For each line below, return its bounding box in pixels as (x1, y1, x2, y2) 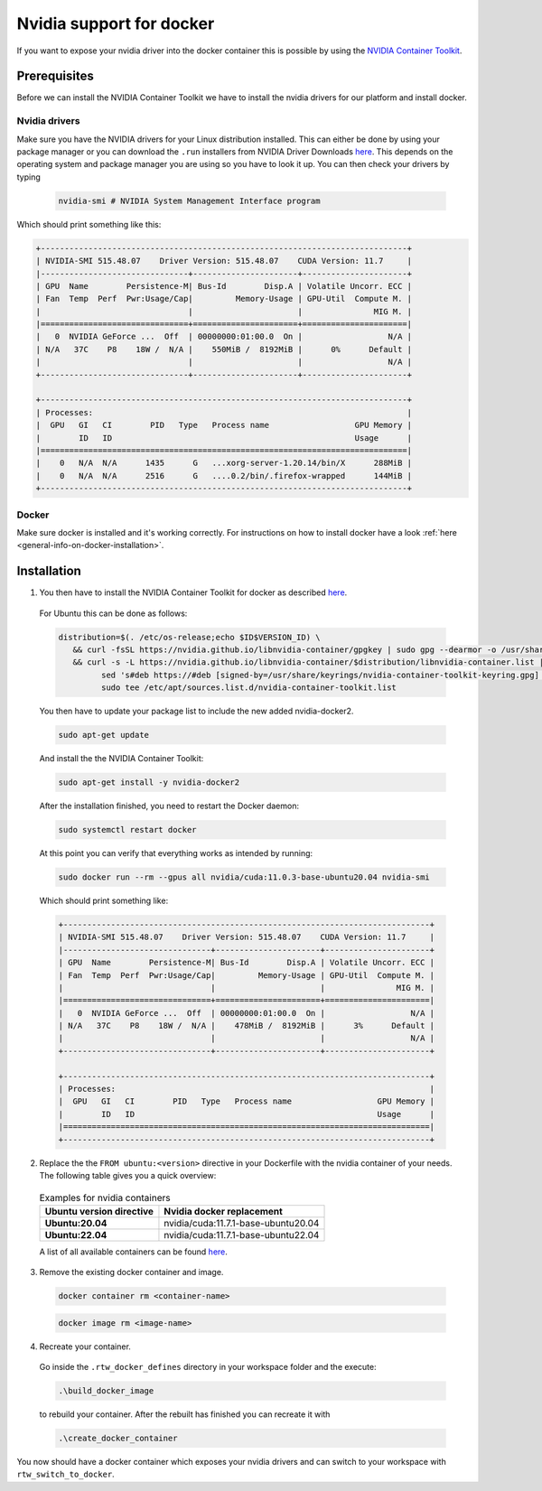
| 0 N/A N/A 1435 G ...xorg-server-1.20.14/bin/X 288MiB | (35, 458, 413, 469)
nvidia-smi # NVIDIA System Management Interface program (58, 195, 321, 206)
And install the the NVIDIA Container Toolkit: (39, 753, 204, 764)
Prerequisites (16, 69, 94, 84)
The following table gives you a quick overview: (39, 1170, 217, 1180)
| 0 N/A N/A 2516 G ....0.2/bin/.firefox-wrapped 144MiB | (35, 471, 413, 480)
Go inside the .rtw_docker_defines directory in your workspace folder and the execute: (39, 1362, 377, 1373)
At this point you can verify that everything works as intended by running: (39, 848, 313, 858)
